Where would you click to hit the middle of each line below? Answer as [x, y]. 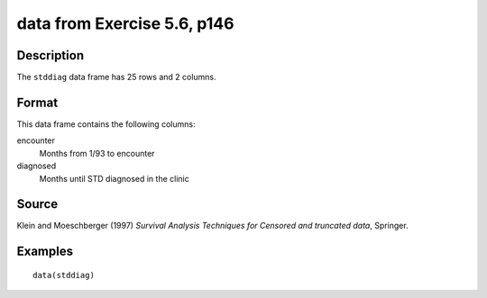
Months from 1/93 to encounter [97, 153]
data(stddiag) [64, 275]
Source [37, 204]
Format [37, 102]
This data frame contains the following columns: [106, 124]
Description [51, 55]
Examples [45, 252]
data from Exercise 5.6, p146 [125, 23]
